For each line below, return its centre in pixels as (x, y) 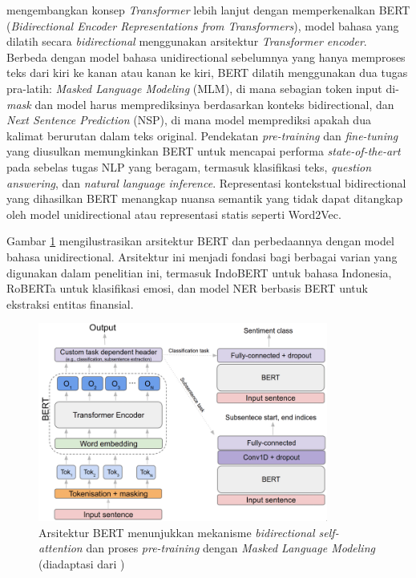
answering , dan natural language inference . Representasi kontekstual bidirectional (206, 182)
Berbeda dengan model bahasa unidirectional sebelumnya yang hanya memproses (206, 57)
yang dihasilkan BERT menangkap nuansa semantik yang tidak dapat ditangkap (205, 198)
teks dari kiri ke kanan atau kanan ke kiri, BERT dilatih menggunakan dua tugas (207, 73)
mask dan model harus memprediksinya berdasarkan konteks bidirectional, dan (200, 104)
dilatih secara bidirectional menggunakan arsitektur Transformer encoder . (187, 41)
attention (61, 548)
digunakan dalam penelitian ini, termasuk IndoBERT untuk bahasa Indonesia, (199, 272)
